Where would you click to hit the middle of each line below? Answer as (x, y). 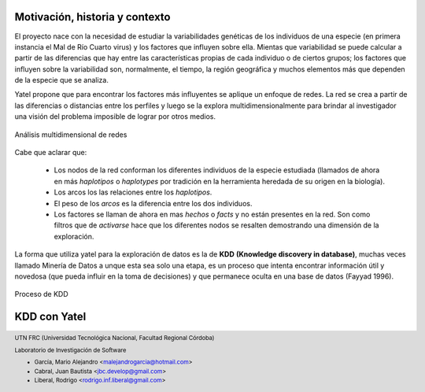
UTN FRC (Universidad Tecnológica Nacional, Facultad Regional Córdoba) (115, 338)
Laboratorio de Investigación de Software (70, 350)
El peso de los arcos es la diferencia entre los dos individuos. (153, 203)
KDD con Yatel (50, 317)
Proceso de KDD (41, 294)
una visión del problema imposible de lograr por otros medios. (115, 116)
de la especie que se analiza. (62, 80)
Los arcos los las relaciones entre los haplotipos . (133, 192)
